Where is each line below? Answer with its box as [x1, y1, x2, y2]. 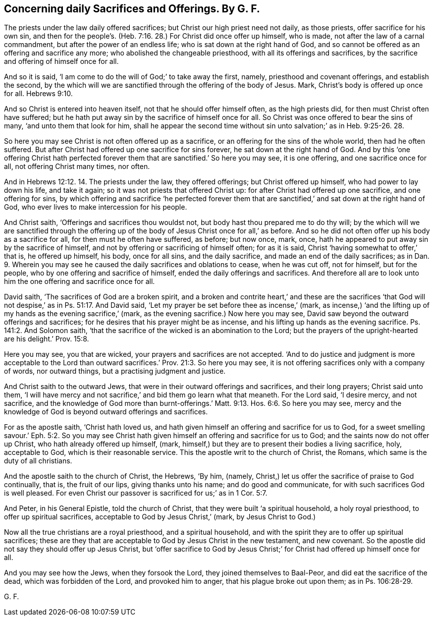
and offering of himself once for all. [4, 57, 119, 66]
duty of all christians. [4, 456, 72, 465]
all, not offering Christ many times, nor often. [4, 162, 150, 171]
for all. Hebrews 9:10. [4, 89, 73, 98]
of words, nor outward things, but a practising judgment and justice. [4, 367, 226, 376]
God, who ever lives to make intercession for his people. [4, 203, 187, 212]
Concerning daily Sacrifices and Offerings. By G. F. [4, 2, 260, 15]
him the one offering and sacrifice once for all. [4, 277, 155, 286]
